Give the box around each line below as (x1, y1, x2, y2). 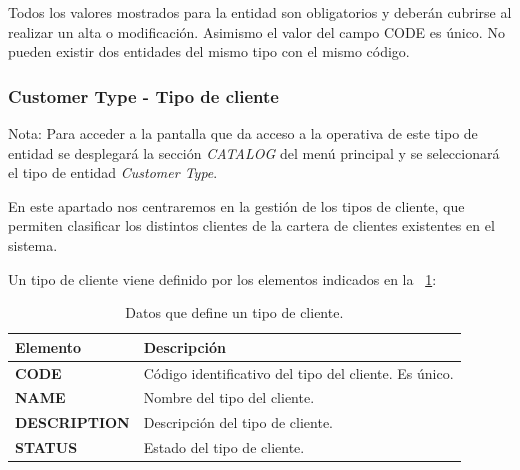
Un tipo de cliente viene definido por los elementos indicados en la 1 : (8, 268, 437, 289)
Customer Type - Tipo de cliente (8, 83, 279, 108)
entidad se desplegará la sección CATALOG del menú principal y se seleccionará (8, 142, 500, 163)
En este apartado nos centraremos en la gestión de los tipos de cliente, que (8, 195, 465, 216)
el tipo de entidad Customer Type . (8, 162, 218, 183)
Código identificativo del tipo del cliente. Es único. (143, 362, 454, 383)
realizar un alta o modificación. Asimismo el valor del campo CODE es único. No (8, 21, 505, 42)
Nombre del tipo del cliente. (143, 387, 315, 408)
